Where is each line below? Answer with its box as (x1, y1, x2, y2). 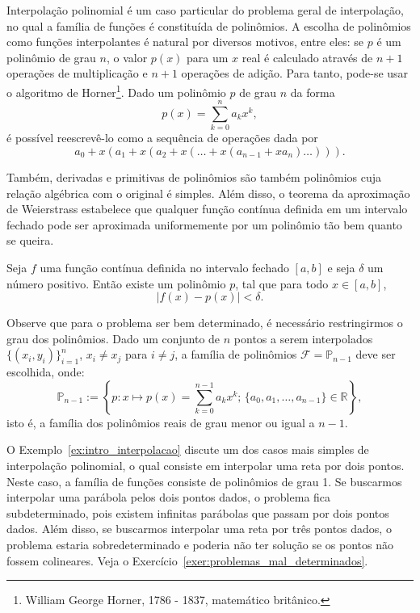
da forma (290, 83, 335, 100)
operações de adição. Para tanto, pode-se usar (181, 65, 409, 82)
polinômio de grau (6, 48, 96, 65)
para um (187, 48, 229, 65)
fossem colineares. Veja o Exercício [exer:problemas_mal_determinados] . (6, 552, 368, 569)
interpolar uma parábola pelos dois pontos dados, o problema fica (6, 489, 331, 506)
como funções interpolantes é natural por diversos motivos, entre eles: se (6, 33, 364, 50)
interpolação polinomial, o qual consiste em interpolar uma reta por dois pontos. (6, 457, 405, 474)
